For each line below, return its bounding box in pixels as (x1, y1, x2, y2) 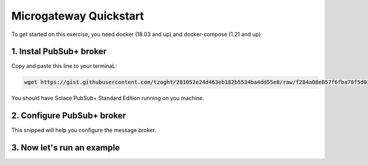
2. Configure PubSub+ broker (11, 111, 126, 121)
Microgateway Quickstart (11, 9, 144, 23)
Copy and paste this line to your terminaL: (11, 62, 117, 70)
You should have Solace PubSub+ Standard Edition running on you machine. (11, 95, 205, 102)
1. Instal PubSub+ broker (11, 46, 107, 57)
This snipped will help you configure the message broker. (11, 127, 156, 134)
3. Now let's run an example (11, 142, 120, 153)
